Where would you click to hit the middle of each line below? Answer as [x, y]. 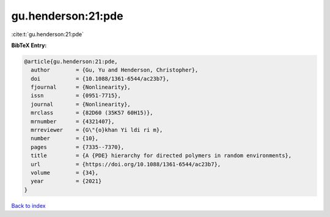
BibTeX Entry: [29, 45]
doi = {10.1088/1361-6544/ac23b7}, [100, 79]
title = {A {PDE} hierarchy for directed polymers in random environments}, [161, 156]
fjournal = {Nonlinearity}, [81, 87]
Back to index [28, 205]
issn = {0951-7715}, [76, 96]
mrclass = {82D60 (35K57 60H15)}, [92, 113]
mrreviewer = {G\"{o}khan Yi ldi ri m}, [97, 130]
